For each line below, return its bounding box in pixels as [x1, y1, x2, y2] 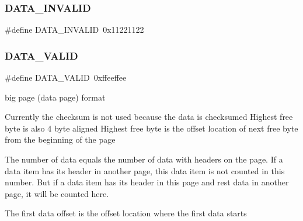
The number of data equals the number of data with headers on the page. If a [5, 153, 283, 165]
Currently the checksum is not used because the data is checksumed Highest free [5, 110, 293, 123]
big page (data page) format [5, 91, 106, 103]
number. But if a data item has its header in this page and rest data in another [5, 176, 289, 188]
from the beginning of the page [5, 133, 116, 146]
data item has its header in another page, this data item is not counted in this [5, 164, 285, 177]
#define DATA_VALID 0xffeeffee [5, 71, 127, 84]
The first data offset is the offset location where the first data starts [5, 207, 247, 219]
